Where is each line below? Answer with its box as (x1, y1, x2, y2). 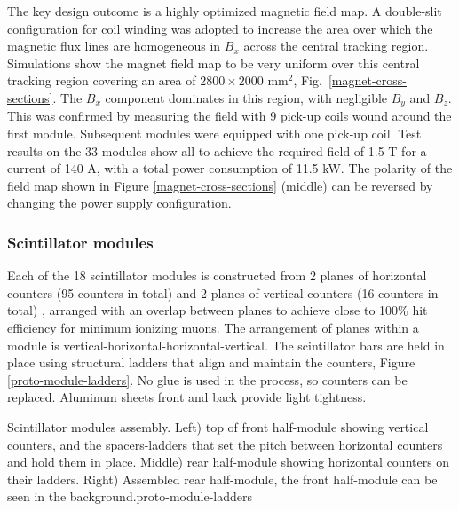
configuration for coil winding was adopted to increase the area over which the (7, 19, 433, 37)
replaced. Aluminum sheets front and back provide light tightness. (7, 388, 367, 406)
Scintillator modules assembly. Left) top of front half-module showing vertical (7, 417, 429, 436)
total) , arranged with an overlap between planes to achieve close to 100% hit (7, 301, 428, 319)
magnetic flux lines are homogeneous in (7, 36, 221, 55)
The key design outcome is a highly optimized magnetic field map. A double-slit (7, 2, 442, 20)
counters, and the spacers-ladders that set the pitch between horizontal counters (7, 435, 443, 453)
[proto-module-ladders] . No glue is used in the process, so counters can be (7, 370, 408, 389)
